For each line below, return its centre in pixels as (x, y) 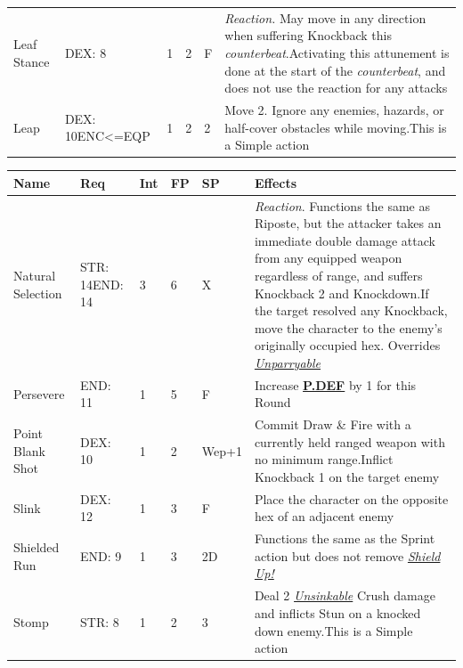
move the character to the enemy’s (348, 327)
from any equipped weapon (328, 258)
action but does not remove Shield (347, 555)
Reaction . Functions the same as (342, 205)
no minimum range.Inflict (324, 459)
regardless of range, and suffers (338, 275)
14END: (102, 284)
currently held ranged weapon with (349, 441)
